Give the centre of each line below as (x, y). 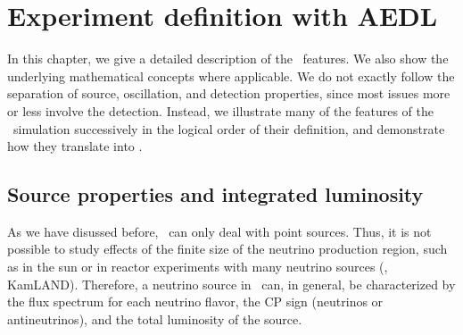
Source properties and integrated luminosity (215, 194)
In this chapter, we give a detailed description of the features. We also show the (228, 59)
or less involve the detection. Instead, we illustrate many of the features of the (221, 110)
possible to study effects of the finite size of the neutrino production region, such (227, 249)
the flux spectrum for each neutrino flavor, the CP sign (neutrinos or (195, 301)
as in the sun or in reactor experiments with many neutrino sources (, (198, 267)
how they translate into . (75, 146)
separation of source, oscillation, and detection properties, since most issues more (229, 93)
